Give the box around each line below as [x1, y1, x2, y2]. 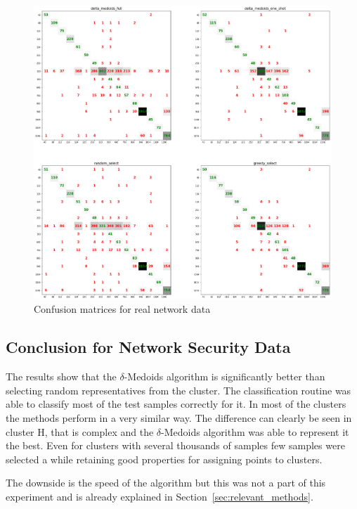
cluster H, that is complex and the [6, 424, 154, 439]
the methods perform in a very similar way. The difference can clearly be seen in [6, 410, 352, 425]
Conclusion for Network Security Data [6, 336, 291, 358]
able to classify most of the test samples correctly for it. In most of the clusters [6, 397, 346, 411]
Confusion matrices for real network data [34, 302, 211, 316]
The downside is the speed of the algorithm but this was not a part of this [6, 475, 326, 490]
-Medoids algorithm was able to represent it [161, 424, 349, 439]
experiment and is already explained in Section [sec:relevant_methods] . [6, 489, 313, 503]
